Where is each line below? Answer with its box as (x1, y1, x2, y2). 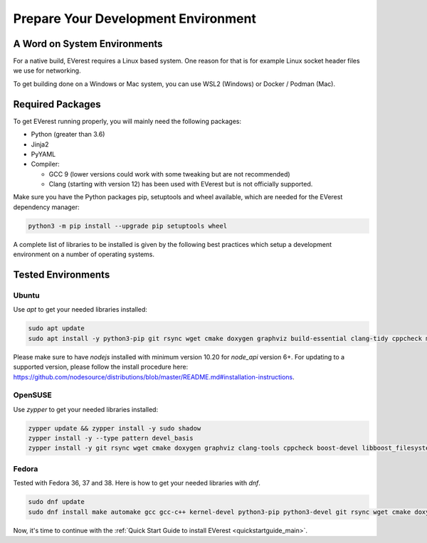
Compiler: (31, 160, 60, 169)
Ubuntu (13, 290, 40, 300)
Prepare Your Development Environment (13, 11, 256, 26)
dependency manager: (13, 203, 80, 211)
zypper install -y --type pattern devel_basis (28, 434, 194, 443)
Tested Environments (13, 269, 110, 281)
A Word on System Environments (13, 38, 163, 50)
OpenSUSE (13, 390, 53, 400)
